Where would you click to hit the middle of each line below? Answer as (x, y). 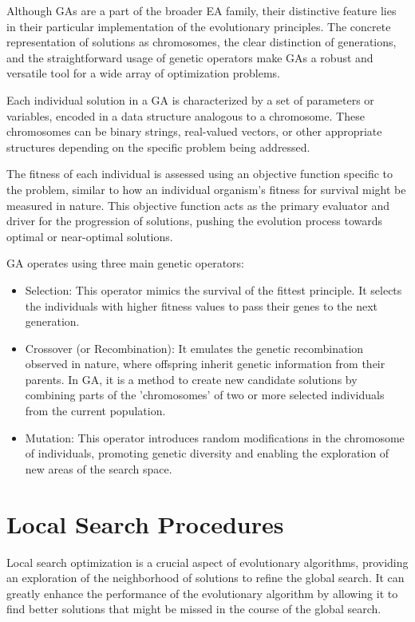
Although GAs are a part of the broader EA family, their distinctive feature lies (202, 10)
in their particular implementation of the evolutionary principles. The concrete (199, 26)
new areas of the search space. (99, 468)
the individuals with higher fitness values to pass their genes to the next (202, 305)
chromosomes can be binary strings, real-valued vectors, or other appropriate (194, 131)
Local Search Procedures (145, 523)
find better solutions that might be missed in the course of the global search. (194, 609)
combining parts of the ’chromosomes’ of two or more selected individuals (205, 395)
